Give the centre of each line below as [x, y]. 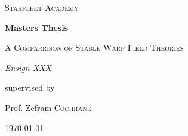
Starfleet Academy [42, 7]
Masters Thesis [37, 27]
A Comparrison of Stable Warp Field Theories [94, 47]
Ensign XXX [28, 67]
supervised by [30, 87]
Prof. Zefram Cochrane [48, 107]
